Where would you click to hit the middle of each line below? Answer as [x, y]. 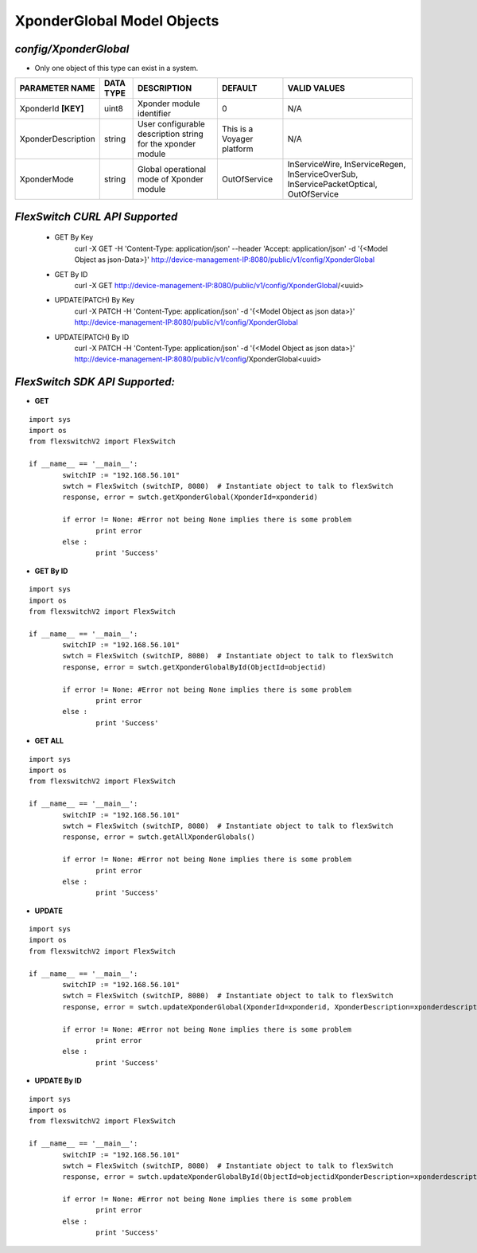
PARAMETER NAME [57, 88]
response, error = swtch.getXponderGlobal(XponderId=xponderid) [190, 497]
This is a [237, 129]
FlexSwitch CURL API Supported [96, 216]
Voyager [237, 139]
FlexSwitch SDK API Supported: [95, 382]
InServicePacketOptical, [332, 185]
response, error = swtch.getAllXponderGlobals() [159, 837]
